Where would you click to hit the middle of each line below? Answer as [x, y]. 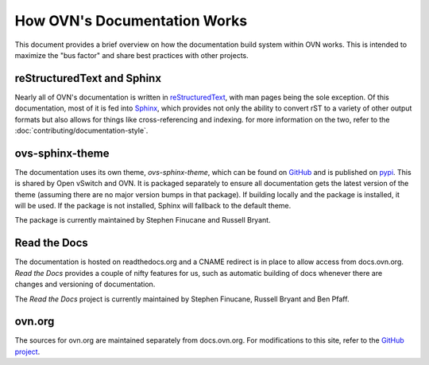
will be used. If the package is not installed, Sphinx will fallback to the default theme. [153, 206]
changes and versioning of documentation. [85, 284]
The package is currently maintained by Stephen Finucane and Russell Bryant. [143, 220]
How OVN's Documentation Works [131, 21]
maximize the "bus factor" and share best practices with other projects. [132, 55]
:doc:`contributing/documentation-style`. [81, 130]
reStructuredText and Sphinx [88, 78]
